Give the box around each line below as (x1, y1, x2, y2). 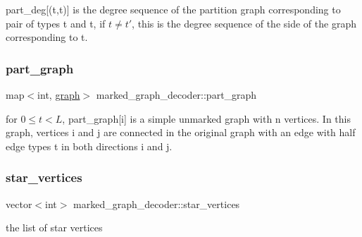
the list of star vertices (6, 220, 103, 235)
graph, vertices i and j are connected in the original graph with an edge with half (6, 125, 356, 140)
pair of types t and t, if (6, 16, 106, 30)
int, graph (37, 87, 80, 102)
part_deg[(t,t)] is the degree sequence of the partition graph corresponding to (6, 2, 341, 16)
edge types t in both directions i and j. (6, 138, 173, 153)
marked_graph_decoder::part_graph (96, 87, 257, 102)
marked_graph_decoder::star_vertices (73, 196, 240, 211)
